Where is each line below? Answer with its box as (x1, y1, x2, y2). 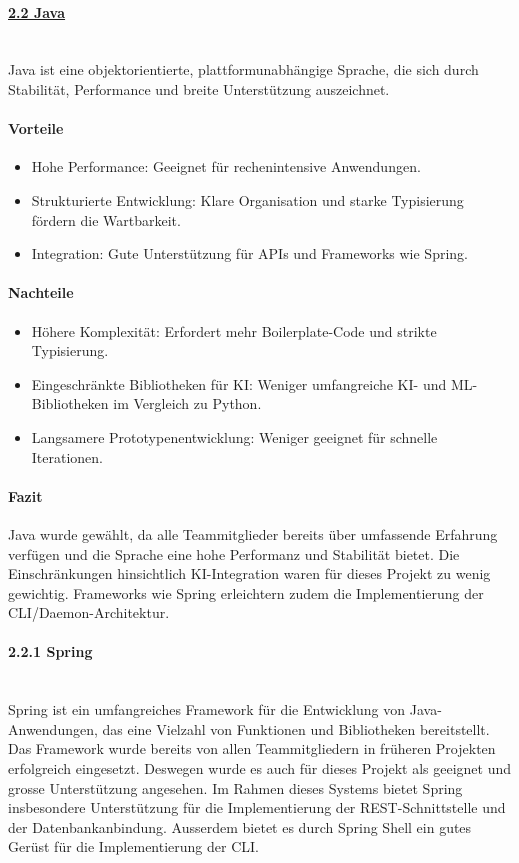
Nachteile (8, 282, 74, 303)
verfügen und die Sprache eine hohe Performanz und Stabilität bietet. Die (8, 543, 460, 564)
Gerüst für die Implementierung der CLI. (8, 836, 259, 857)
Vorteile (8, 118, 64, 139)
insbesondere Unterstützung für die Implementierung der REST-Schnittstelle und (8, 797, 506, 818)
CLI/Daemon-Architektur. (8, 602, 170, 623)
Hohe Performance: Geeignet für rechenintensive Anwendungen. (31, 156, 421, 177)
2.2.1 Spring (8, 641, 93, 662)
